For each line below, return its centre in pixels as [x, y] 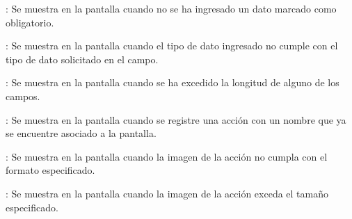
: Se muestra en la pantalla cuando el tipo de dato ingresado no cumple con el [172, 46]
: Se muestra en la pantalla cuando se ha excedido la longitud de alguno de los [173, 82]
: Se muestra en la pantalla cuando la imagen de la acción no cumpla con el [167, 156]
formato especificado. [50, 170]
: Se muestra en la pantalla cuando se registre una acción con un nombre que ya [176, 119]
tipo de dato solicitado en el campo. [82, 59]
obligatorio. [30, 22]
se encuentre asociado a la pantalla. [81, 133]
